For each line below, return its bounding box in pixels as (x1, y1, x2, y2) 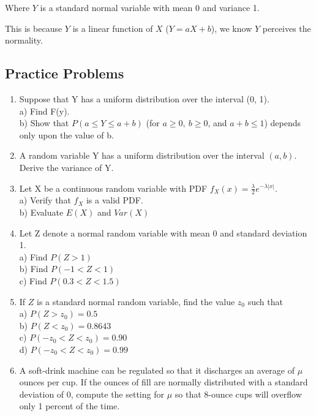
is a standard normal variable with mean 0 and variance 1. (40, 1, 260, 13)
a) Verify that (19, 194, 71, 206)
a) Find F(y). (19, 104, 70, 117)
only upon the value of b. (19, 128, 114, 141)
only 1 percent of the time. (19, 399, 120, 412)
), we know (211, 21, 252, 34)
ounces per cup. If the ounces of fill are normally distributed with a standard (19, 376, 308, 388)
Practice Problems (5, 64, 124, 83)
